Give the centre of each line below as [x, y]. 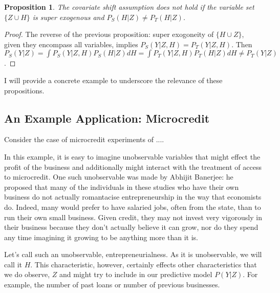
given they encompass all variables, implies [71, 44]
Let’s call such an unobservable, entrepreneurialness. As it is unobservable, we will [133, 254]
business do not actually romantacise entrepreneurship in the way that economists [133, 197]
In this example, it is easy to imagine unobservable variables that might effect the [132, 156]
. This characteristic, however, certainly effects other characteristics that [144, 264]
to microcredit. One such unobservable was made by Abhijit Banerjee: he [119, 177]
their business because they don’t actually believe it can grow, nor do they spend [131, 227]
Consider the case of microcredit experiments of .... [84, 139]
